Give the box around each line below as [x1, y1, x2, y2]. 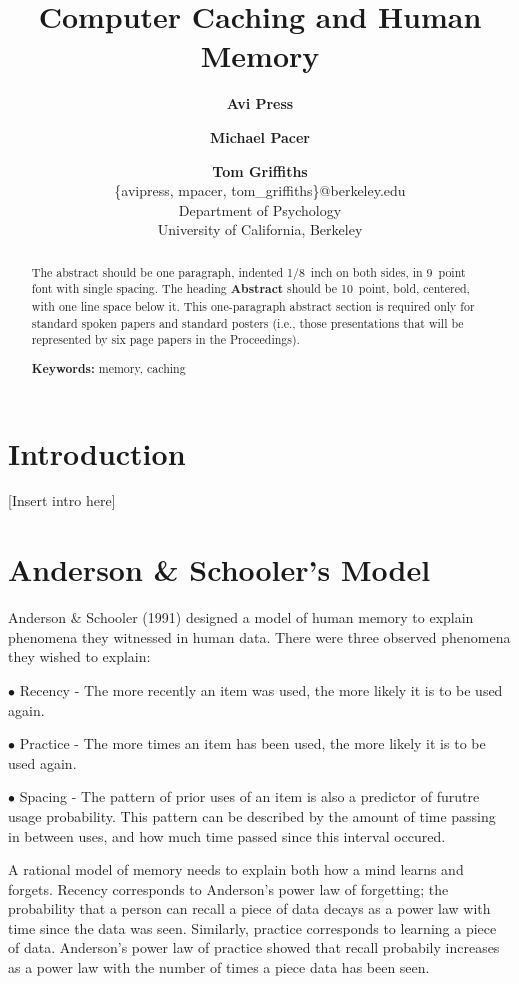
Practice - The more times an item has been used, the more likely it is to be [19, 733, 486, 754]
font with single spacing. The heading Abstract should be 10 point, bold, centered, [31, 280, 470, 298]
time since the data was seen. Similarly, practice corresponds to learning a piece [8, 917, 497, 938]
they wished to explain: [8, 646, 151, 667]
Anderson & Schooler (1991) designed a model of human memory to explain [8, 607, 474, 628]
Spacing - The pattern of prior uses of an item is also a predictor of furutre [19, 786, 480, 807]
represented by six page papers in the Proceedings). [31, 331, 300, 348]
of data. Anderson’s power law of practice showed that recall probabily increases [8, 937, 500, 958]
